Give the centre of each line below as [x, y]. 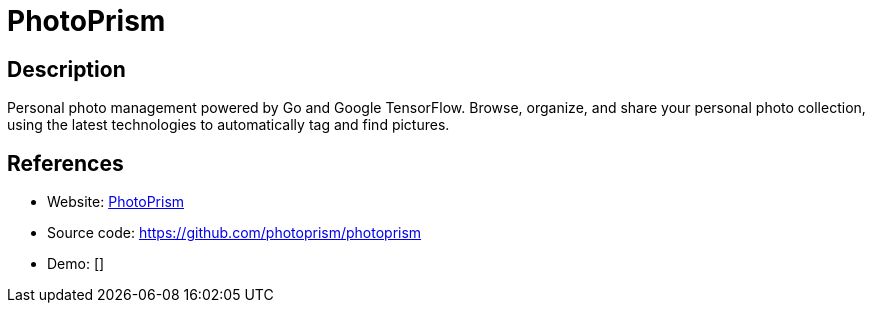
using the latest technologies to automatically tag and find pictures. [228, 125]
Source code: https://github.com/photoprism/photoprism [234, 233]
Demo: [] [76, 264]
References [65, 163]
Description [66, 69]
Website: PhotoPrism [116, 202]
